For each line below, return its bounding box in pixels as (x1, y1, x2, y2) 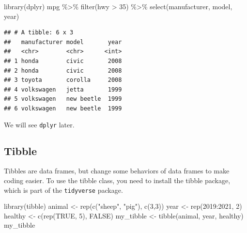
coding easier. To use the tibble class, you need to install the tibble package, (4, 175, 231, 185)
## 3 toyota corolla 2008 (4, 77, 122, 84)
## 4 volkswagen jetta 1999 (4, 86, 122, 93)
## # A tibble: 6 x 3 (4, 29, 74, 36)
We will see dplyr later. (4, 119, 75, 129)
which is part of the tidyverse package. (4, 185, 123, 195)
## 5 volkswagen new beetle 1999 (4, 95, 122, 103)
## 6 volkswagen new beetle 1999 (4, 105, 122, 112)
